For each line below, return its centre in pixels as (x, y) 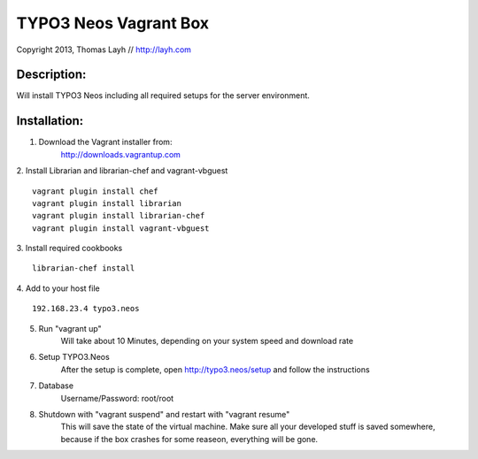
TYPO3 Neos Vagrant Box (113, 23)
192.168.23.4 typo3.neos (86, 309)
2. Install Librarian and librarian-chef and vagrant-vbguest (122, 171)
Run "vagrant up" (70, 328)
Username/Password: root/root (117, 398)
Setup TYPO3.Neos (74, 357)
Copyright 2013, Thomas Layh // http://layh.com (104, 50)
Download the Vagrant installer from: (105, 142)
